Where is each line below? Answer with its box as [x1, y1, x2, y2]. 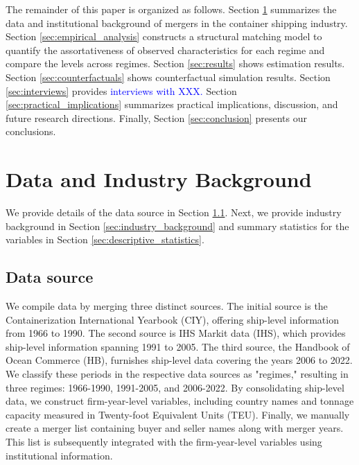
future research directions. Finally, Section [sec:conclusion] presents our [6, 110, 307, 125]
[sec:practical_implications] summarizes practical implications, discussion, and [6, 97, 338, 112]
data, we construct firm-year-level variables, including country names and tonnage [6, 394, 354, 408]
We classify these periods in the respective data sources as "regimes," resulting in [6, 367, 349, 381]
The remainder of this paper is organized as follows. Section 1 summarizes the [6, 2, 337, 16]
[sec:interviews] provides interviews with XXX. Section [6, 83, 237, 98]
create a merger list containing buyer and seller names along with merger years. [6, 421, 344, 435]
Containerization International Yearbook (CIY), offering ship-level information [6, 312, 339, 326]
